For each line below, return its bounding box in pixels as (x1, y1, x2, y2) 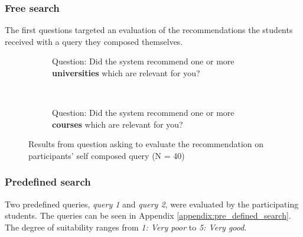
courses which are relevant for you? (52, 118, 183, 130)
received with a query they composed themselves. (5, 35, 183, 47)
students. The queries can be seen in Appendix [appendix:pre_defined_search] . (5, 209, 291, 222)
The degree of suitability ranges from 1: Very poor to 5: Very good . (5, 220, 247, 233)
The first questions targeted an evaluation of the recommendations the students (5, 24, 293, 36)
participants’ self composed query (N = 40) (28, 149, 185, 161)
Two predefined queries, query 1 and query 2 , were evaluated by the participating (5, 197, 299, 210)
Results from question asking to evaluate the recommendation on (28, 138, 264, 150)
